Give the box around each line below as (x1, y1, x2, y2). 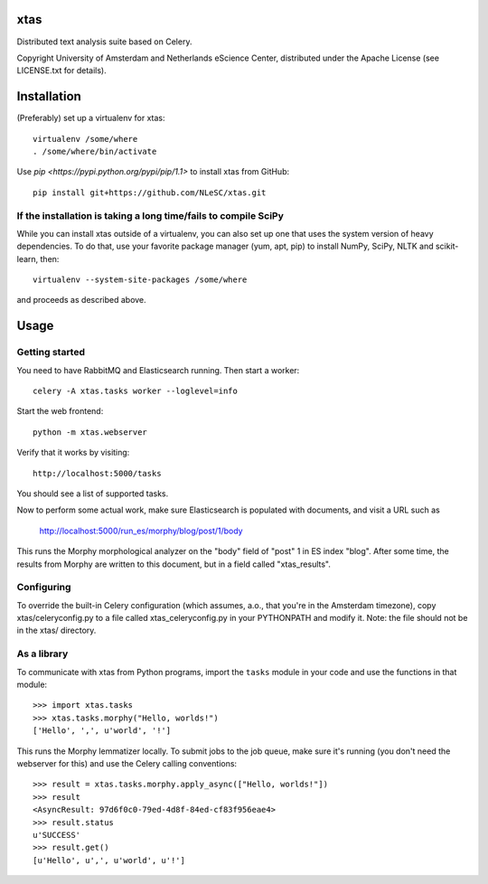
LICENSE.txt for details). (16, 65, 108, 76)
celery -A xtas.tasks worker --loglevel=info (33, 386, 239, 397)
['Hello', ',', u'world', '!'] (33, 726, 172, 736)
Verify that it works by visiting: (16, 447, 130, 458)
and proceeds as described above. (16, 295, 146, 306)
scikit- (435, 240, 459, 252)
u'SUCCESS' (33, 830, 81, 840)
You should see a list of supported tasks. (16, 488, 169, 499)
